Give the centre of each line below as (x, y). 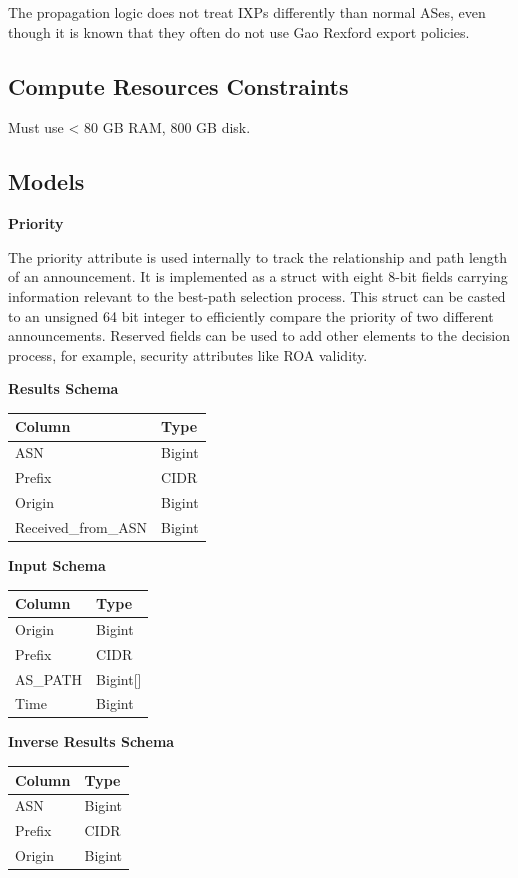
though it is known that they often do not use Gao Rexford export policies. (239, 31)
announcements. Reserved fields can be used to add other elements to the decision (259, 335)
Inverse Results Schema (91, 741)
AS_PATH (49, 678)
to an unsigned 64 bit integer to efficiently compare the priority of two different (251, 315)
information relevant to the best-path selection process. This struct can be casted (257, 295)
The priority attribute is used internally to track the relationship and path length (258, 256)
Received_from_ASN (81, 526)
